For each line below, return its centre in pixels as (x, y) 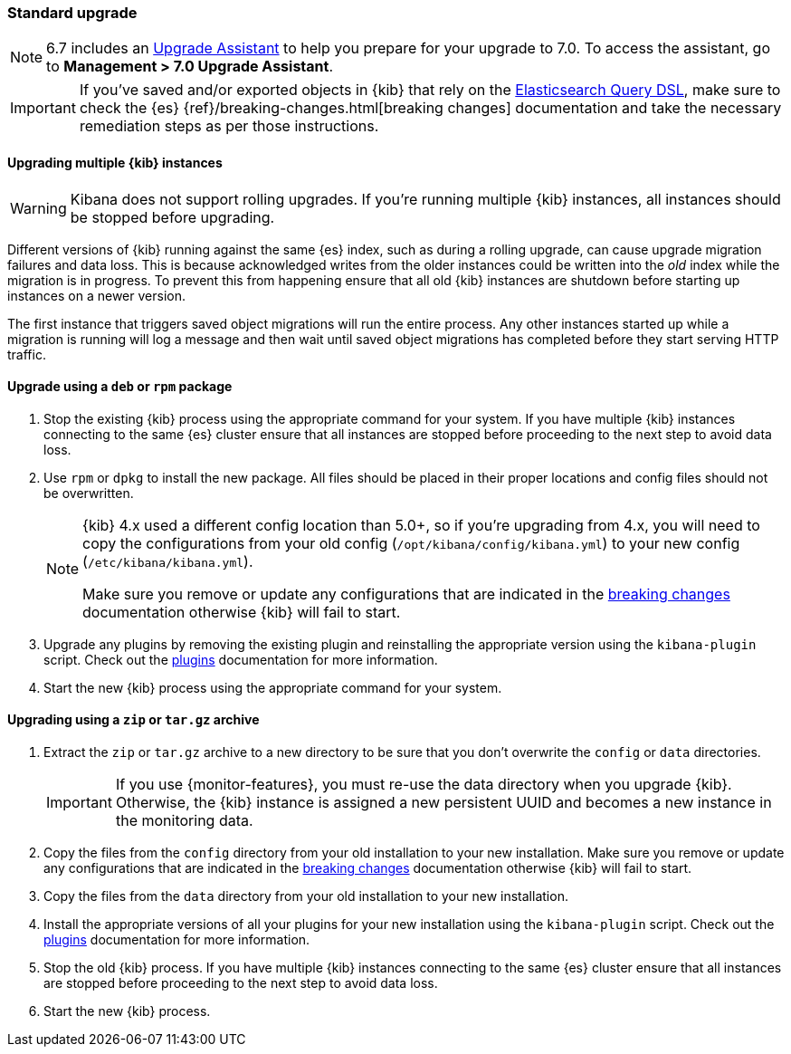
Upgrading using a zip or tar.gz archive (133, 720)
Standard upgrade (72, 13)
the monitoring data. (184, 821)
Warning (38, 208)
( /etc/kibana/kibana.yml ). (168, 561)
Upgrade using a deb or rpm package (120, 387)
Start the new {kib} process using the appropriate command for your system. (273, 687)
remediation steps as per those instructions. (229, 126)
